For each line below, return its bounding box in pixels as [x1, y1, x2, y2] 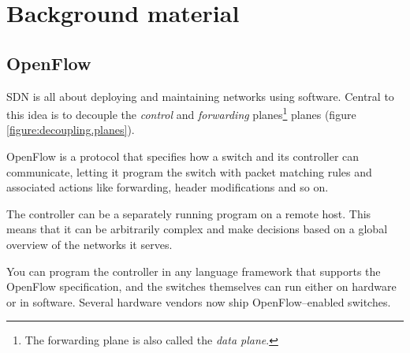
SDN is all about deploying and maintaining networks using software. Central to [6, 87, 394, 104]
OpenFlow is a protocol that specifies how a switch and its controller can [6, 148, 360, 165]
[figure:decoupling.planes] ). [6, 121, 135, 138]
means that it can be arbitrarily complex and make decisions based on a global [6, 221, 388, 237]
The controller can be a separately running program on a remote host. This [6, 205, 371, 221]
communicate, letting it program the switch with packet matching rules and [6, 163, 372, 180]
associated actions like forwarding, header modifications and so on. [6, 179, 329, 195]
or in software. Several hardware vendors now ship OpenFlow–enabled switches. [6, 293, 391, 310]
